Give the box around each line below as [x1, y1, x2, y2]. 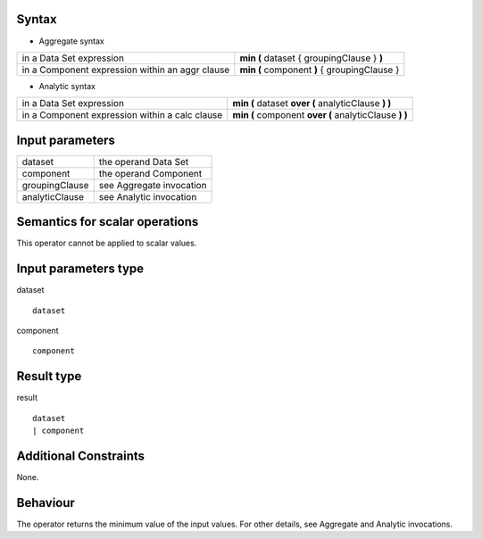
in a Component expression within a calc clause [21, 109, 223, 121]
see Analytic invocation [98, 190, 197, 203]
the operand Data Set [98, 155, 189, 168]
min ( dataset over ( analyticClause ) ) [232, 97, 392, 110]
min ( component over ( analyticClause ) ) [232, 109, 408, 121]
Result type [16, 369, 82, 384]
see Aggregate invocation [98, 178, 207, 191]
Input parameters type [16, 261, 145, 277]
